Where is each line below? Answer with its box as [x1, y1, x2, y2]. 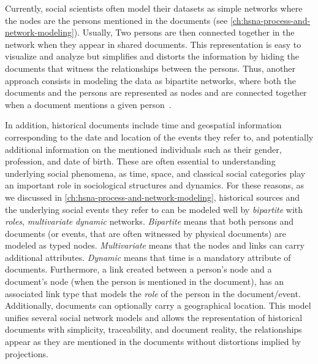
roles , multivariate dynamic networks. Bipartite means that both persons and [5, 215, 293, 228]
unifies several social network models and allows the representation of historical [5, 311, 303, 323]
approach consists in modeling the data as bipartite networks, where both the [5, 74, 296, 87]
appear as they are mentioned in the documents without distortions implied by [5, 335, 301, 348]
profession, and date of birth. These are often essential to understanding [5, 155, 276, 168]
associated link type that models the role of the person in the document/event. [5, 287, 301, 300]
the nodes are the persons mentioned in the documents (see [5, 14, 228, 26]
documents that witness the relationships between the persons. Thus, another [5, 61, 295, 74]
